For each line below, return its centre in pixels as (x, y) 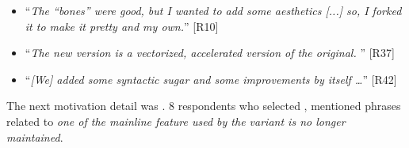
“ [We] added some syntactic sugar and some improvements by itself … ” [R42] (211, 79)
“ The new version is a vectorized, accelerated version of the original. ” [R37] (210, 53)
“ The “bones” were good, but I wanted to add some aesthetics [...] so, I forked (213, 10)
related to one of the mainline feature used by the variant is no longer (176, 121)
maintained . (35, 137)
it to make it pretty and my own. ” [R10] (122, 26)
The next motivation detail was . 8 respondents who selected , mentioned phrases (204, 106)
